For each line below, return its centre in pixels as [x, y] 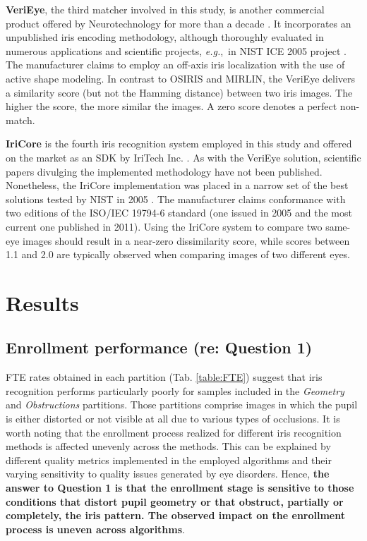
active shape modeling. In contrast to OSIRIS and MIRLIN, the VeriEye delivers [181, 78]
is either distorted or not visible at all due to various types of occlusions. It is [173, 419]
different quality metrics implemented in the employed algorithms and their [169, 460]
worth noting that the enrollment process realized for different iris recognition [174, 432]
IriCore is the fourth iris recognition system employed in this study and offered [179, 144]
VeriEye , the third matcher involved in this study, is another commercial [165, 9]
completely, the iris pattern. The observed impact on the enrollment [175, 515]
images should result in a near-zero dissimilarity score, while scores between [186, 240]
